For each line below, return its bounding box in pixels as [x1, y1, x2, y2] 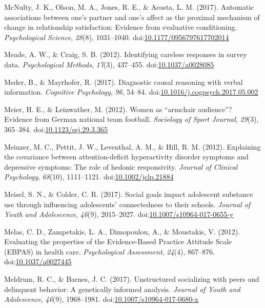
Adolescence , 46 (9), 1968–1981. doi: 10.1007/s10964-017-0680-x [4, 294, 199, 304]
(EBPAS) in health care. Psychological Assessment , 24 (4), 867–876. [4, 246, 215, 257]
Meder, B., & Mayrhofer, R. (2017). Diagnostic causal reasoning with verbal [4, 76, 243, 87]
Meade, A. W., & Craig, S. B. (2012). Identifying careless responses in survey [4, 49, 247, 60]
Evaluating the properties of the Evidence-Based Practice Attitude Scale [4, 236, 232, 247]
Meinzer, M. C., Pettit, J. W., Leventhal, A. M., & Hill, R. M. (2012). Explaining [4, 141, 261, 152]
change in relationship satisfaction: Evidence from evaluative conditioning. [4, 22, 237, 32]
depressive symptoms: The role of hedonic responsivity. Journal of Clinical [4, 161, 238, 172]
